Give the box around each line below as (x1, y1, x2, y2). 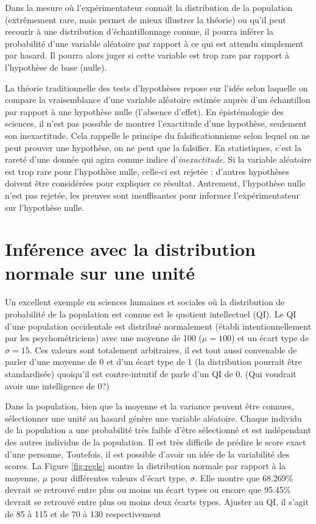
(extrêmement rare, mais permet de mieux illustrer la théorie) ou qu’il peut (5, 13, 286, 26)
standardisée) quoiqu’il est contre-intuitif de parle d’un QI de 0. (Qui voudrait (5, 367, 297, 380)
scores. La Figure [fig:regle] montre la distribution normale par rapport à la (5, 459, 286, 472)
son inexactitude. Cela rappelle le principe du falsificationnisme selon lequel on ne (5, 129, 310, 141)
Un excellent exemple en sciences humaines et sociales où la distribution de (5, 296, 285, 308)
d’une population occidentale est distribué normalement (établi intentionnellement (5, 319, 312, 332)
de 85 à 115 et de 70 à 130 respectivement (5, 507, 161, 520)
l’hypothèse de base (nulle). (5, 60, 107, 73)
